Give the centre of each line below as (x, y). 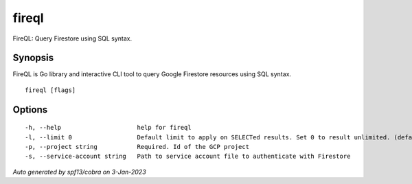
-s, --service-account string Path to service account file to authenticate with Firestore (188, 157)
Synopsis (33, 58)
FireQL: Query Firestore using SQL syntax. (72, 38)
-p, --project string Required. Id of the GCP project (137, 147)
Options (30, 110)
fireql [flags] (50, 90)
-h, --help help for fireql (108, 128)
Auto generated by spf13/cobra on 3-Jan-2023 (80, 172)
